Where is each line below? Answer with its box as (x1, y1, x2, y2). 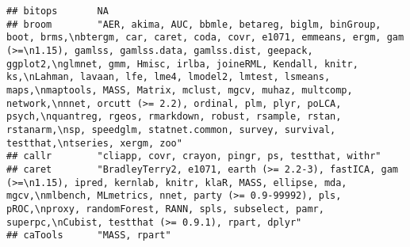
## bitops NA (6, 6, 109, 17)
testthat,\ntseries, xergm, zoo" (6, 137, 182, 149)
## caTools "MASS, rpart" (6, 230, 171, 241)
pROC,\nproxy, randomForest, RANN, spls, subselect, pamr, (6, 203, 324, 215)
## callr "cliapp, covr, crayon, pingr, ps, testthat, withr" (6, 150, 381, 162)
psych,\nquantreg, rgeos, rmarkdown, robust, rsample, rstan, (6, 111, 342, 123)
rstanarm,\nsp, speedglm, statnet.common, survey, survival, (6, 123, 336, 135)
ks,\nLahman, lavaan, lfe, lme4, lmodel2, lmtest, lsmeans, (6, 71, 331, 83)
